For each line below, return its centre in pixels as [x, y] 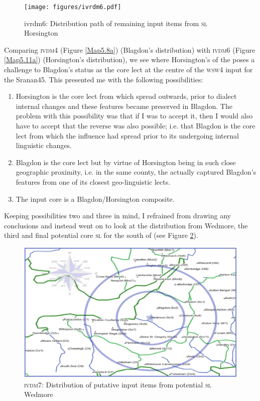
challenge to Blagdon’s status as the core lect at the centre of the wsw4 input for [128, 70]
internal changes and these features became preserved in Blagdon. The [124, 106]
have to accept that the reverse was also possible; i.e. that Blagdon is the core [136, 125]
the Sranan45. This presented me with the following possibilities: [104, 79]
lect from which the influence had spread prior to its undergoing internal [127, 135]
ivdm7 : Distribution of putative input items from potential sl [118, 384]
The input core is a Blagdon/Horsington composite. [95, 198]
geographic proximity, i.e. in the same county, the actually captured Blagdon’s [136, 172]
